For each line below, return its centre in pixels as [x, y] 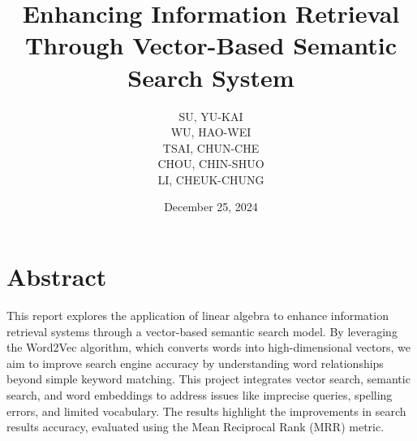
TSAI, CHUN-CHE [211, 147]
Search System [211, 77]
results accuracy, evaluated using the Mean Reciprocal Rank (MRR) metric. [196, 427]
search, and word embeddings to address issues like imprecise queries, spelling [200, 394]
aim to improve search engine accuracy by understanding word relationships [195, 363]
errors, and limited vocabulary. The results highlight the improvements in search [206, 411]
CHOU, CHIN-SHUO [211, 164]
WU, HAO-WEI [211, 132]
